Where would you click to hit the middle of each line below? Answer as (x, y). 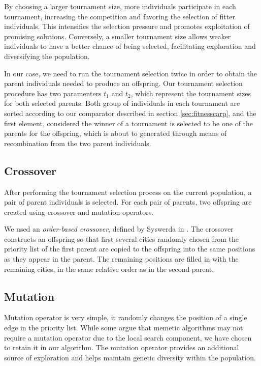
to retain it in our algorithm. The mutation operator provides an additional (122, 347)
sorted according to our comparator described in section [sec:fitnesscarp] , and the (130, 113)
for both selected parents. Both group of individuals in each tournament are (122, 103)
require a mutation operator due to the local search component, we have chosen (128, 337)
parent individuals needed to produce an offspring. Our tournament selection (123, 83)
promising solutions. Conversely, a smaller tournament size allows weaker (118, 36)
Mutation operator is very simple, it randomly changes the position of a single (126, 317)
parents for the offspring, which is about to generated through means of (116, 133)
